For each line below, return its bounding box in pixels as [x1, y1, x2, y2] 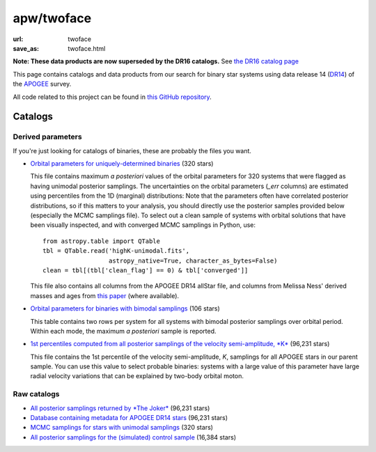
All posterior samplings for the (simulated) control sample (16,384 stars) [30, 432, 237, 442]
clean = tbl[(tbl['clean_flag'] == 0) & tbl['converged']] [42, 266, 249, 274]
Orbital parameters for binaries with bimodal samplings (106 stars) [30, 304, 221, 313]
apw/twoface [13, 10, 92, 26]
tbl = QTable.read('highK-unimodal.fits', [42, 247, 190, 255]
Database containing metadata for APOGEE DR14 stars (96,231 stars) [30, 414, 228, 421]
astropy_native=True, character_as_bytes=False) [108, 256, 278, 265]
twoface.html [68, 44, 106, 52]
